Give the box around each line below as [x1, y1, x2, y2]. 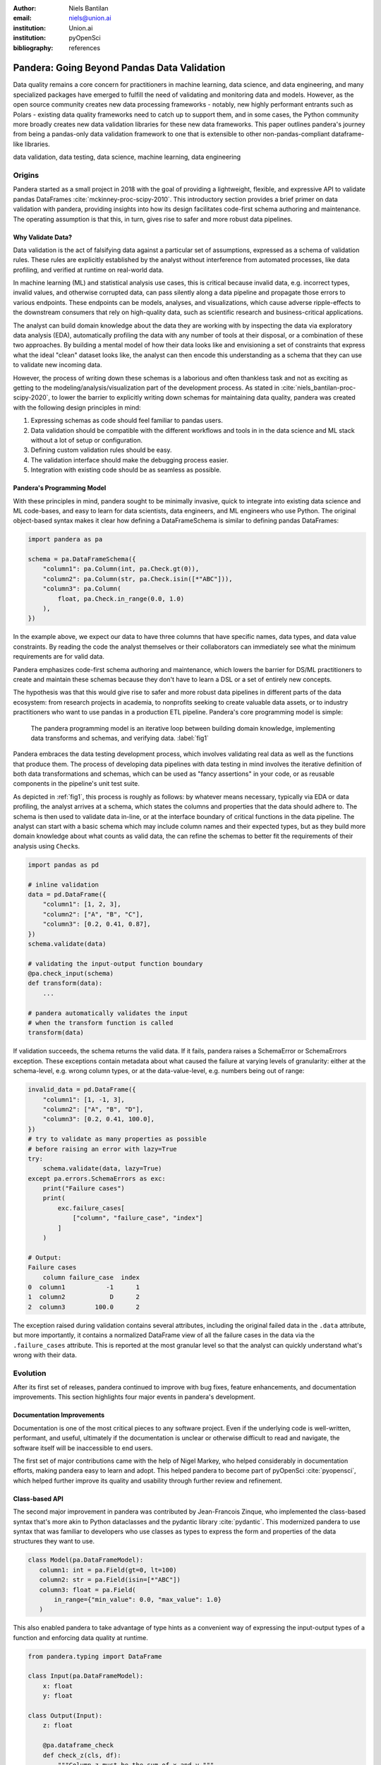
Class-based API [13, 1494, 64, 1503]
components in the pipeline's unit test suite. [13, 779, 140, 788]
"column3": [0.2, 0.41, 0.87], [42, 920, 151, 928]
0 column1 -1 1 [28, 1283, 140, 1291]
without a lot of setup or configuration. [30, 436, 143, 444]
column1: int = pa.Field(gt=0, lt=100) [39, 1566, 177, 1574]
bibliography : [13, 43, 54, 52]
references [68, 43, 101, 52]
